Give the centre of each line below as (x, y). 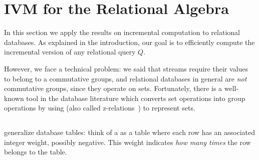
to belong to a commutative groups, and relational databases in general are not (125, 78)
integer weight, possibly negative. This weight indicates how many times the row (127, 142)
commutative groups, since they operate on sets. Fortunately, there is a (113, 88)
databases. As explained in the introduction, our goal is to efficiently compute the (129, 42)
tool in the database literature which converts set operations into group (136, 98)
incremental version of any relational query (70, 52)
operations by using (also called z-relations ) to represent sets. (100, 108)
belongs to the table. (36, 152)
